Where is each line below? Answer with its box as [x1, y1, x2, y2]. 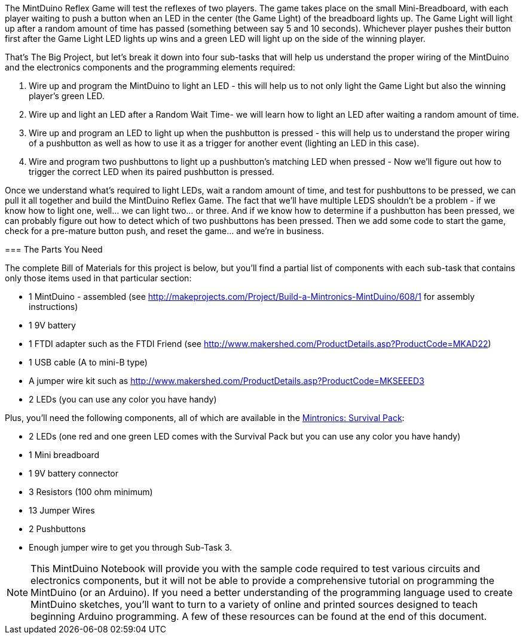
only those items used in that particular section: [5, 273, 192, 283]
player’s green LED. [29, 91, 105, 101]
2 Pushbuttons [29, 524, 86, 534]
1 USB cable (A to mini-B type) [29, 357, 148, 367]
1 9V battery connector [29, 468, 119, 478]
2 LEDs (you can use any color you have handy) [29, 394, 217, 404]
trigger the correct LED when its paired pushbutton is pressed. [29, 167, 274, 177]
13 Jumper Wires [29, 505, 95, 515]
